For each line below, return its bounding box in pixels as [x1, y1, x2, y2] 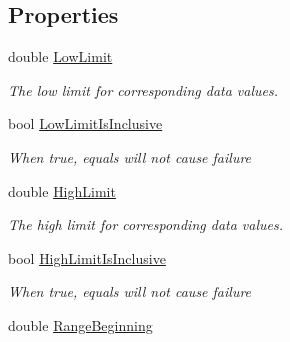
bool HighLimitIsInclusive [8, 247, 166, 268]
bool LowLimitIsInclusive [8, 113, 163, 134]
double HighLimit [8, 180, 116, 201]
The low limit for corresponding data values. [8, 79, 279, 100]
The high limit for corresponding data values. [8, 214, 284, 235]
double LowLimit [8, 46, 113, 67]
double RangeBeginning [8, 314, 153, 335]
